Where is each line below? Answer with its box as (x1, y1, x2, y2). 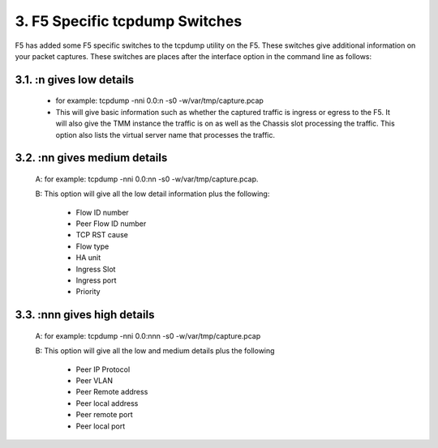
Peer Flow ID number (75, 219, 147, 228)
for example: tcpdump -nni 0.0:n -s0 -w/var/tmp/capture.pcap (55, 96, 264, 105)
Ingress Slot (75, 264, 116, 274)
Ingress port (75, 275, 117, 285)
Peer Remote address (75, 387, 148, 397)
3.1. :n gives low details (15, 73, 135, 87)
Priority (75, 287, 101, 297)
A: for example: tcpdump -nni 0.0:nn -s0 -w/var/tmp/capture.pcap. (35, 174, 259, 184)
